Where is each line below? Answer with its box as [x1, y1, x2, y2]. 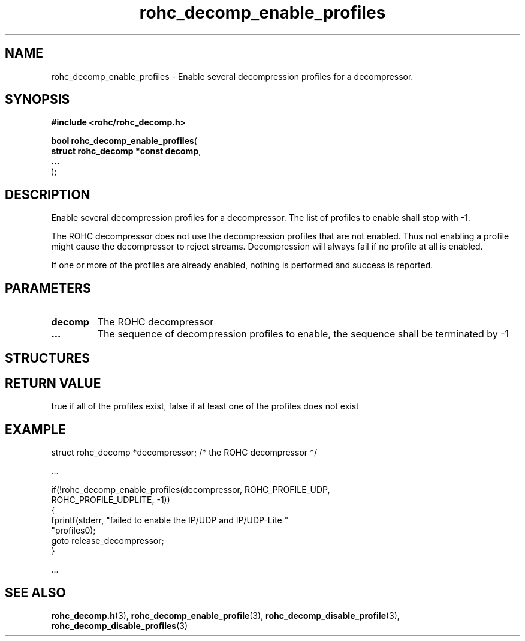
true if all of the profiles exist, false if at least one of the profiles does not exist [51, 401, 359, 412]
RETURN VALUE [5, 375, 101, 391]
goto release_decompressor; [51, 535, 164, 546]
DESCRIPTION [5, 187, 90, 202]
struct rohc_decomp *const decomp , [51, 146, 201, 157]
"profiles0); [51, 525, 96, 536]
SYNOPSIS [5, 92, 70, 107]
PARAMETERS [5, 280, 91, 296]
